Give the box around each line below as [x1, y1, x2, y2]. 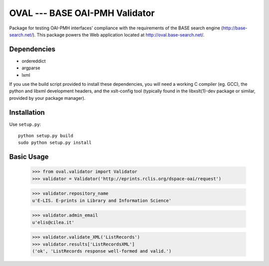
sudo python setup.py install [18, 140, 92, 146]
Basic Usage [9, 153, 49, 161]
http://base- [222, 25, 248, 31]
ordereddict [21, 58, 46, 64]
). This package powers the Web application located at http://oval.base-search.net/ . [32, 31, 205, 37]
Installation [9, 108, 45, 117]
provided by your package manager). [9, 95, 86, 101]
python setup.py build [18, 133, 74, 139]
